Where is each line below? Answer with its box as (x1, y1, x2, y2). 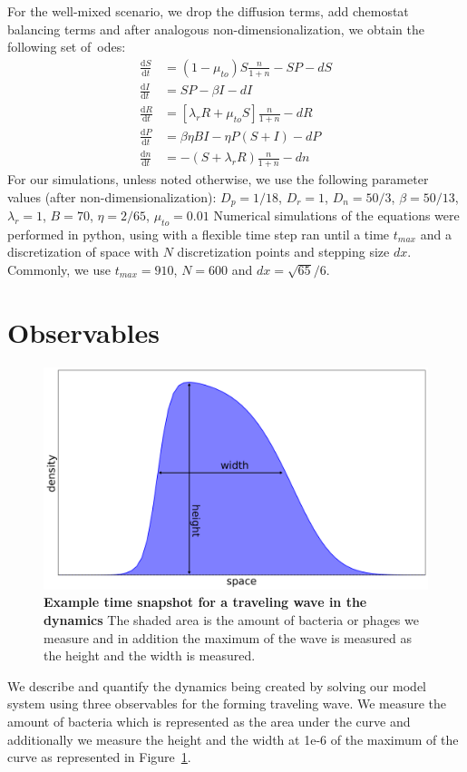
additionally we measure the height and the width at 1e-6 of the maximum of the (7, 729, 459, 748)
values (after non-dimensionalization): (7, 187, 217, 206)
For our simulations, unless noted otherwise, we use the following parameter (7, 169, 429, 188)
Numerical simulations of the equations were (213, 206, 460, 225)
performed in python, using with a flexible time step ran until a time (7, 224, 390, 243)
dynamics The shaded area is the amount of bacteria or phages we (44, 611, 419, 630)
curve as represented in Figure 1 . (7, 748, 191, 767)
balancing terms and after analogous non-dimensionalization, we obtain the (7, 19, 425, 38)
